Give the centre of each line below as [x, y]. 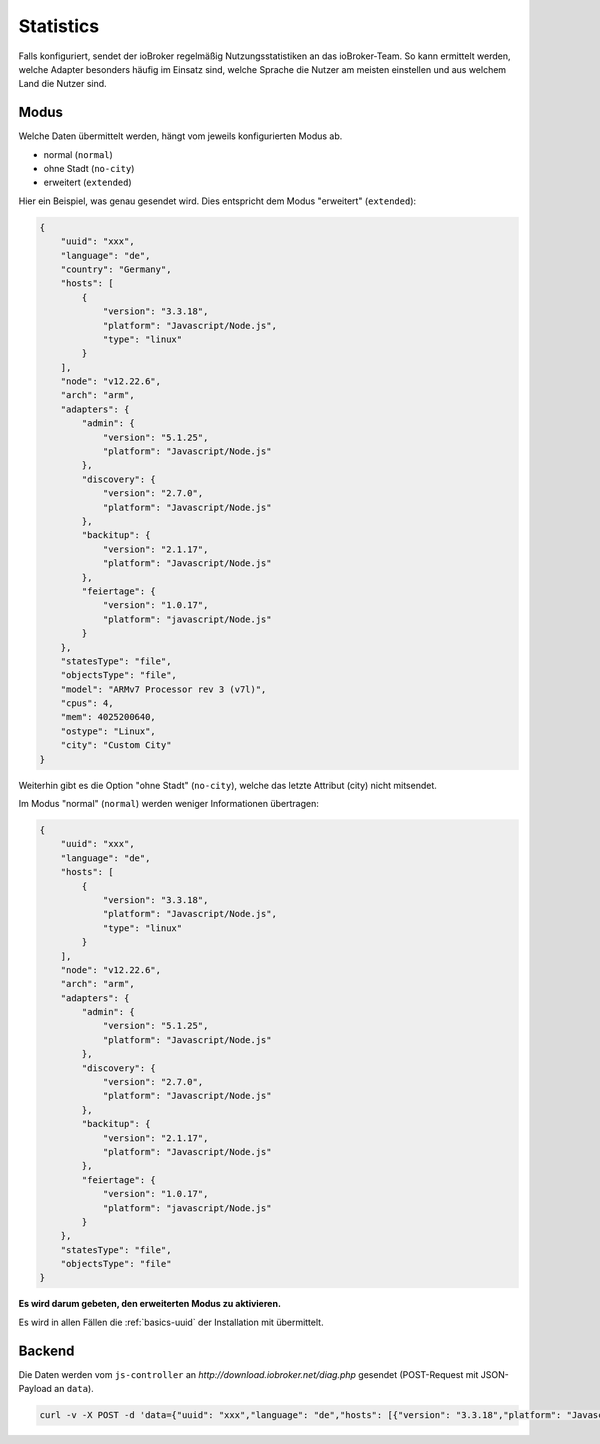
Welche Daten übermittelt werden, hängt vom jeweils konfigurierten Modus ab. [180, 136]
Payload [35, 1389]
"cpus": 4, [87, 703]
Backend [46, 1350]
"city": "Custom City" [116, 745]
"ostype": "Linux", [108, 731]
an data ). [73, 1389]
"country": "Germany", [116, 269]
